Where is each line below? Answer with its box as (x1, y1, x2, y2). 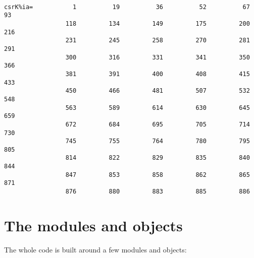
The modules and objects (4, 215, 183, 235)
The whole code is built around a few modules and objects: (4, 244, 187, 254)
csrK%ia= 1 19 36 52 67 (4, 3, 250, 11)
